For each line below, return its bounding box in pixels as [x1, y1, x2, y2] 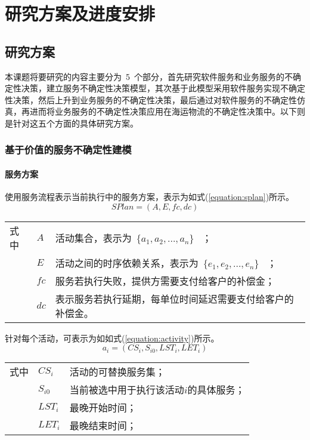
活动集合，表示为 [55, 230, 132, 245]
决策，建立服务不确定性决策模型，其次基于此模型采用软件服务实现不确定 [21, 82, 305, 94]
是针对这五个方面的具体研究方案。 [5, 116, 138, 129]
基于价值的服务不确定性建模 [5, 142, 132, 157]
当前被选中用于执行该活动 [69, 383, 184, 397]
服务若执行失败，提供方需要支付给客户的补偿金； [55, 273, 275, 288]
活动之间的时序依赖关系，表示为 [55, 256, 199, 270]
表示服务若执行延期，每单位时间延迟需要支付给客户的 [55, 291, 294, 306]
